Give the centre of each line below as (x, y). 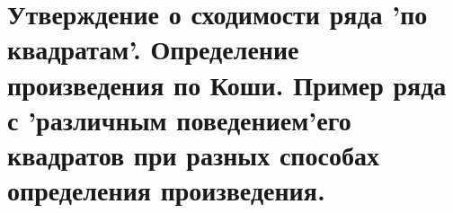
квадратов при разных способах (193, 154)
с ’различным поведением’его (179, 119)
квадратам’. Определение (153, 49)
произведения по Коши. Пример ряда (227, 84)
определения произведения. (166, 190)
